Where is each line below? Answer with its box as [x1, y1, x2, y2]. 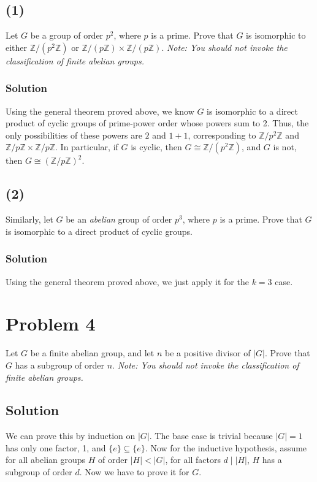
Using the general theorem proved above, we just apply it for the [6, 275, 249, 288]
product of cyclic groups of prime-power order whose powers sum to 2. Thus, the [6, 117, 309, 129]
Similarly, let [6, 213, 53, 226]
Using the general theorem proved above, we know [6, 104, 194, 117]
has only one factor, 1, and [6, 441, 106, 454]
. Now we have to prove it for [79, 465, 189, 478]
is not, [273, 140, 297, 153]
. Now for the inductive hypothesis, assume [145, 441, 307, 454]
